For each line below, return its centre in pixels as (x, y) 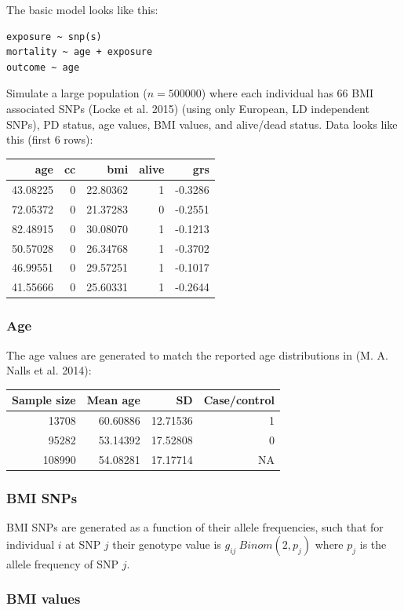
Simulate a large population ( (77, 93)
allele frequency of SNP (62, 563)
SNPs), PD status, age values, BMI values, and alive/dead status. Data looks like (202, 124)
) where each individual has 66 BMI (288, 93)
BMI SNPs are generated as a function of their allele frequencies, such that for (195, 527)
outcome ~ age (43, 67)
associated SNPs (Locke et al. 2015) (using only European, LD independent (188, 108)
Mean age (113, 400)
